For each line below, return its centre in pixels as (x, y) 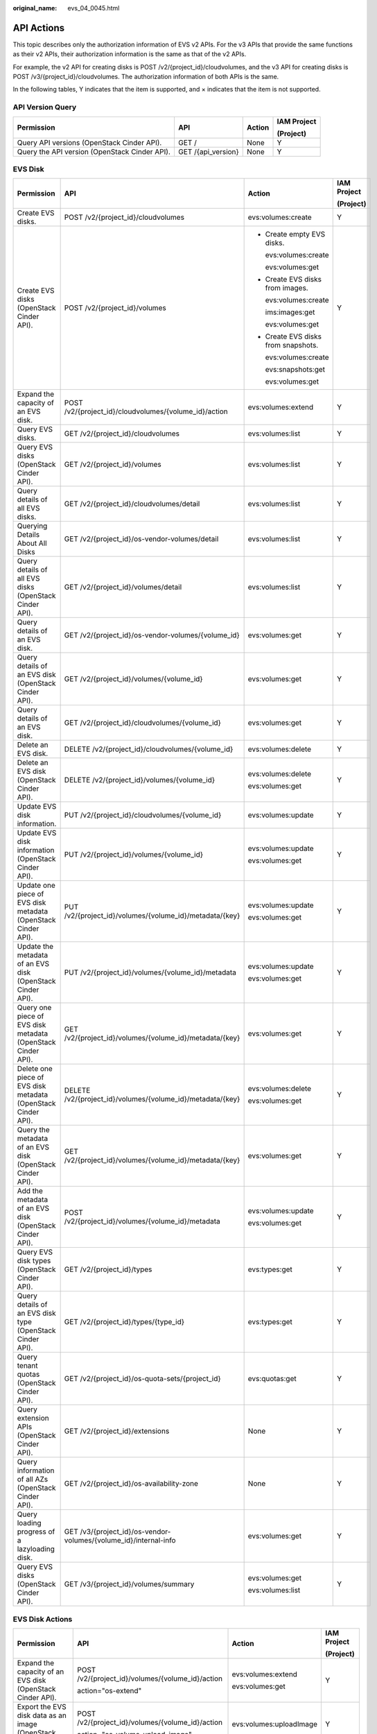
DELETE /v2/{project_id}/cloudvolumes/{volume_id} (149, 749)
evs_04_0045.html (94, 8)
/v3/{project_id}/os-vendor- (125, 1531)
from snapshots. (292, 345)
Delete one (35, 1069)
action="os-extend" (109, 1691)
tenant (27, 1366)
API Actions (39, 28)
